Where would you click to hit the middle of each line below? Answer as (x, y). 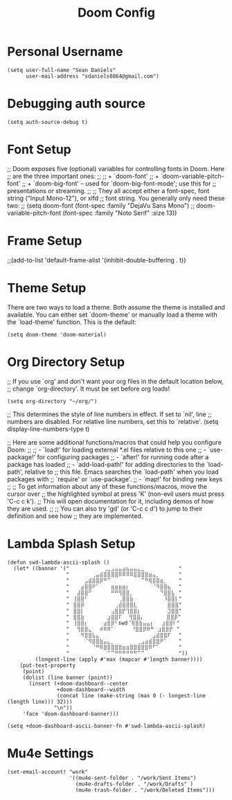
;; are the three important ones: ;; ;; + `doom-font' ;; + (83, 176)
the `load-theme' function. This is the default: (72, 322)
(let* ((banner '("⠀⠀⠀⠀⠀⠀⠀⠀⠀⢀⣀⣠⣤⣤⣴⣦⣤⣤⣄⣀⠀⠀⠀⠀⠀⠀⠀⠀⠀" (98, 568)
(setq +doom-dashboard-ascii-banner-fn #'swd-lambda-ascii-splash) (107, 726)
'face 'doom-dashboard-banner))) (71, 714)
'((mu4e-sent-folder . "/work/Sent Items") (133, 778)
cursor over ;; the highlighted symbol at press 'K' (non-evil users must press (116, 494)
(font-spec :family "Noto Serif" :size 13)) (119, 213)
